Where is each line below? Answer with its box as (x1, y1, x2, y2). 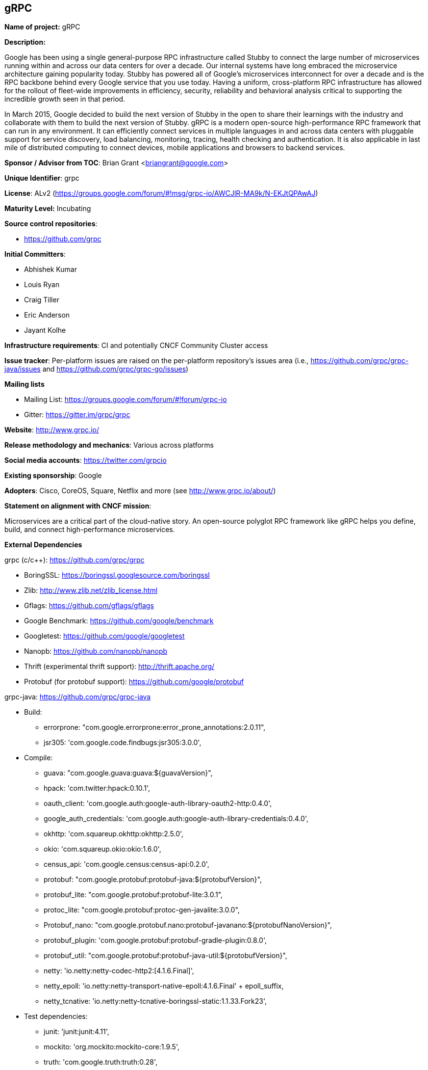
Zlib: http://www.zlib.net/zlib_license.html (24, 586, 158, 595)
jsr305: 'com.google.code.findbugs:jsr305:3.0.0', (44, 738, 201, 747)
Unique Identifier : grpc (4, 174, 79, 183)
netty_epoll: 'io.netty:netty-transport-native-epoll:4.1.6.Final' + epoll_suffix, (44, 982, 284, 990)
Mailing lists (4, 380, 45, 389)
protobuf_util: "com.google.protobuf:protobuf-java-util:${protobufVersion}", (44, 951, 287, 960)
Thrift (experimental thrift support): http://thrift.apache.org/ (24, 662, 215, 671)
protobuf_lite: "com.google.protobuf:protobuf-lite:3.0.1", (44, 890, 223, 899)
